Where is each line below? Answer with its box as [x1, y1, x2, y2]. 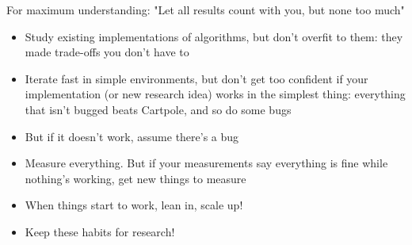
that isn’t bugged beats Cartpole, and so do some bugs [25, 101, 292, 117]
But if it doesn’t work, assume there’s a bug [25, 128, 239, 144]
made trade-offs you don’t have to [25, 44, 189, 60]
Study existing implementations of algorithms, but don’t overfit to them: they [25, 28, 403, 44]
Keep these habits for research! [25, 223, 175, 239]
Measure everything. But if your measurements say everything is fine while [25, 155, 388, 171]
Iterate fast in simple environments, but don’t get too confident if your [25, 70, 368, 86]
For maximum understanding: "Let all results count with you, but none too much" [6, 2, 405, 17]
